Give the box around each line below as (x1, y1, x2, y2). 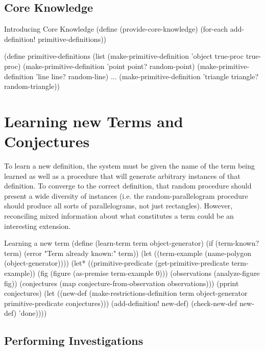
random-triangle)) (4, 81, 60, 91)
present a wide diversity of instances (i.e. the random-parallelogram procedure (4, 190, 248, 201)
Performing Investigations (4, 333, 143, 348)
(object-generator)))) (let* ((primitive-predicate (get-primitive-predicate (4, 258, 229, 268)
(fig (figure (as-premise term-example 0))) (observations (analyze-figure (37, 268, 260, 278)
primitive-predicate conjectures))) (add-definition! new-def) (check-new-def (4, 297, 237, 308)
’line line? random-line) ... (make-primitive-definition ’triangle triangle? (36, 71, 259, 81)
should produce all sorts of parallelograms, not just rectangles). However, (4, 200, 233, 211)
